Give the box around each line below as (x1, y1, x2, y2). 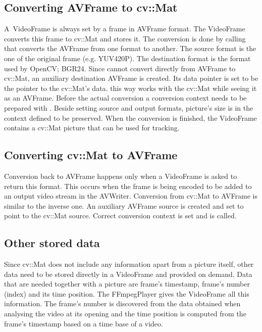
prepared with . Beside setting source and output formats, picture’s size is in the (4, 102, 253, 113)
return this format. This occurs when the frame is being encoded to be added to (4, 180, 252, 191)
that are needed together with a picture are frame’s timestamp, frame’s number (4, 278, 250, 289)
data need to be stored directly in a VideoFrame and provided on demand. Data (4, 268, 252, 279)
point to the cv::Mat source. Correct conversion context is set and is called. (4, 210, 237, 221)
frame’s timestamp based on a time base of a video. (4, 318, 163, 328)
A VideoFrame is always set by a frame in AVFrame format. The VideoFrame (4, 23, 245, 34)
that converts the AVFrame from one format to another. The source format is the (4, 43, 256, 54)
